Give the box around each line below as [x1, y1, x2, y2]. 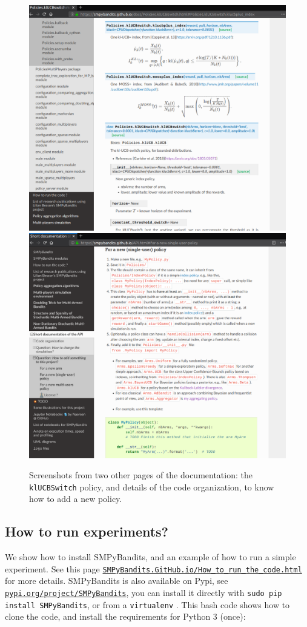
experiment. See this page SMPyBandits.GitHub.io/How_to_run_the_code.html [5, 562, 302, 575]
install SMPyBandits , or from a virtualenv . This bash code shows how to [5, 598, 290, 611]
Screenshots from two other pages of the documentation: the [29, 469, 253, 481]
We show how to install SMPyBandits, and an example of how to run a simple [5, 551, 296, 563]
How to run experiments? [5, 522, 169, 541]
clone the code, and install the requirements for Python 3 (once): [5, 610, 246, 623]
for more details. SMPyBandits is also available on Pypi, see [5, 574, 228, 587]
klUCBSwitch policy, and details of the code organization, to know [29, 480, 274, 493]
